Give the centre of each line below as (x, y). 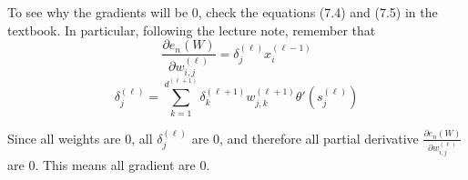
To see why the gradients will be (98, 12)
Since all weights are (64, 138)
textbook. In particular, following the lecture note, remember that (192, 30)
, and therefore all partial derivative (319, 138)
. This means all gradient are (115, 165)
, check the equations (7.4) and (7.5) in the (318, 12)
